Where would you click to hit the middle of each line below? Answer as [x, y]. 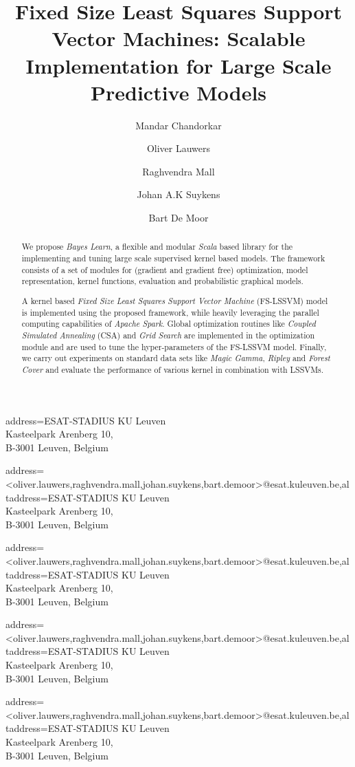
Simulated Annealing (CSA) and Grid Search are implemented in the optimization [168, 335]
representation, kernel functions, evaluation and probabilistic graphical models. [162, 281]
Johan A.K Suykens [179, 194]
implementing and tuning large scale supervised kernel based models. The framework [173, 258]
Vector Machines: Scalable [179, 38]
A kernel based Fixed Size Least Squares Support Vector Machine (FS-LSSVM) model [175, 300]
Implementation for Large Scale [179, 65]
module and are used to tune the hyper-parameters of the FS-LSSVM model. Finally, [174, 346]
